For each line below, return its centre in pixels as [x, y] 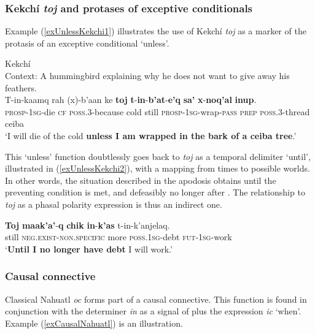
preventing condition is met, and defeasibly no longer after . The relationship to [155, 192]
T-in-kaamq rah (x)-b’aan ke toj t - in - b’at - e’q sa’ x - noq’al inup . [131, 100]
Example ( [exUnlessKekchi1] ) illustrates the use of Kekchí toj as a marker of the [156, 31]
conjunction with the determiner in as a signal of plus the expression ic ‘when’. [153, 311]
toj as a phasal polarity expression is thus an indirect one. [114, 204]
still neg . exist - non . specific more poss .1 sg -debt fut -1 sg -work [119, 237]
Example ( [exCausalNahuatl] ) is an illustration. [94, 323]
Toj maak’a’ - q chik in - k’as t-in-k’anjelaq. [87, 225]
